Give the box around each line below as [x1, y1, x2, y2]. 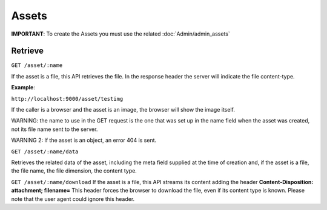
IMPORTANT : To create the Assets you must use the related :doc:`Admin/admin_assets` [11, 30, 230, 37]
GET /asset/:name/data [11, 148, 79, 155]
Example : [11, 84, 36, 91]
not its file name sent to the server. [11, 126, 98, 133]
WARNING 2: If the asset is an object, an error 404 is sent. [11, 136, 157, 144]
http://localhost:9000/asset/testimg [11, 95, 124, 102]
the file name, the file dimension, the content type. [11, 167, 137, 174]
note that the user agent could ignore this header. [11, 195, 135, 202]
